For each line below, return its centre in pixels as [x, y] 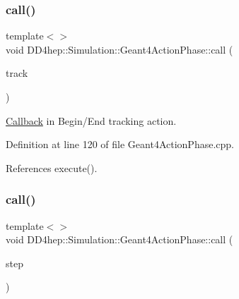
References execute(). [52, 167]
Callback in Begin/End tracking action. [91, 120]
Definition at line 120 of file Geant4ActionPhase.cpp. [120, 144]
